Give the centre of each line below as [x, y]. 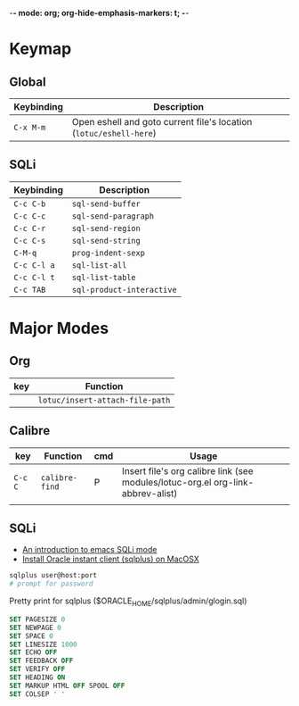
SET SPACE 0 [31, 636]
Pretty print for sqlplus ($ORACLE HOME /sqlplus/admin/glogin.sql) [128, 602]
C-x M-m [30, 127]
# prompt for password [51, 584]
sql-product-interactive [124, 290]
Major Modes [59, 328]
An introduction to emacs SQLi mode [89, 550]
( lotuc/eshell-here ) [114, 133]
